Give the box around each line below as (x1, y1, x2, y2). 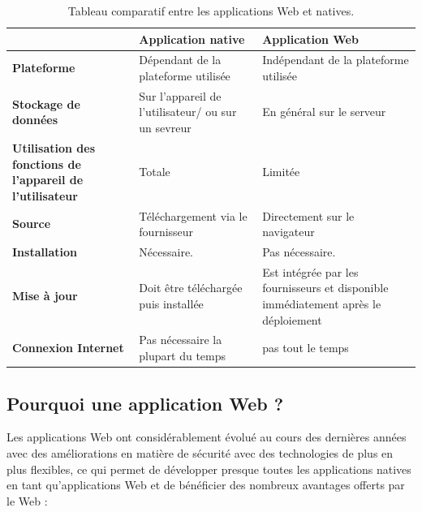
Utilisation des (12, 139, 95, 156)
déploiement (262, 311, 322, 328)
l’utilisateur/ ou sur (139, 103, 237, 120)
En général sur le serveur (262, 103, 386, 120)
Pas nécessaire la (139, 331, 222, 348)
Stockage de (12, 95, 80, 112)
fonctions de (12, 155, 81, 172)
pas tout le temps (262, 339, 349, 356)
